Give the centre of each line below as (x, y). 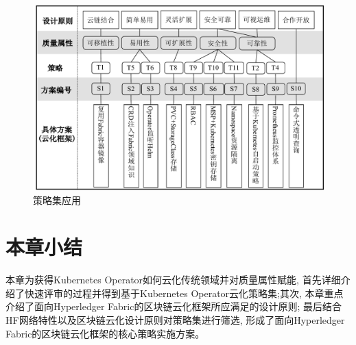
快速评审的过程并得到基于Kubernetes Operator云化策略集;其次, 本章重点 (184, 293)
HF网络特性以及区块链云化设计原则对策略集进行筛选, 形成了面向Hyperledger (175, 320)
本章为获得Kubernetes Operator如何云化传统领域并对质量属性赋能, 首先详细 (173, 280)
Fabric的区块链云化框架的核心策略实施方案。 (105, 333)
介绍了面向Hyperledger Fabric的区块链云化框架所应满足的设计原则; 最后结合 (174, 306)
